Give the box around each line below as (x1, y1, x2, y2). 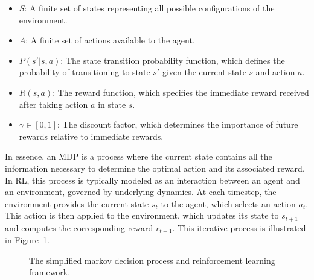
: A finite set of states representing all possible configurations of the (24, 2, 275, 14)
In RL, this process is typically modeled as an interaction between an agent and (5, 173, 300, 186)
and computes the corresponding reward (5, 221, 153, 234)
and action (255, 66, 295, 78)
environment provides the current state (5, 197, 149, 210)
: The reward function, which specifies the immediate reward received (53, 86, 309, 98)
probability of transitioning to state (19, 66, 150, 78)
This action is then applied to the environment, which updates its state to (5, 209, 279, 222)
